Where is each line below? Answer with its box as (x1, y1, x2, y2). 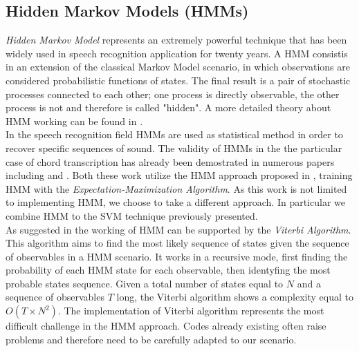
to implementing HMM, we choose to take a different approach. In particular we (6, 195, 345, 209)
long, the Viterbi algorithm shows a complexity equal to (116, 290, 353, 304)
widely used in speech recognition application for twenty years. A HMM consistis (6, 46, 348, 60)
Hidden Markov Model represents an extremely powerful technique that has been (6, 32, 347, 47)
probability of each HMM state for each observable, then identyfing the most (6, 263, 331, 277)
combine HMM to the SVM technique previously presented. (6, 208, 258, 222)
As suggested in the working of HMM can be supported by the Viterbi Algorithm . (6, 222, 351, 236)
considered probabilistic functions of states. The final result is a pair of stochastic (6, 73, 351, 87)
